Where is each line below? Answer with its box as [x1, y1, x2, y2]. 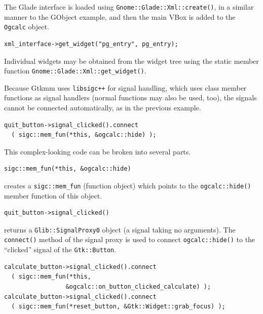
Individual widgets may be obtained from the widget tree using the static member [4, 55, 259, 66]
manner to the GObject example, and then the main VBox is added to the [4, 11, 236, 22]
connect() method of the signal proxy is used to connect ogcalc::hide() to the [4, 234, 255, 245]
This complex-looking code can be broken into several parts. [4, 146, 191, 156]
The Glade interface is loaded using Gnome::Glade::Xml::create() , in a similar [4, 2, 254, 12]
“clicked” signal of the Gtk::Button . [4, 244, 117, 255]
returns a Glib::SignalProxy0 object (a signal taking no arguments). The [4, 224, 236, 234]
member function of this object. [4, 190, 102, 201]
